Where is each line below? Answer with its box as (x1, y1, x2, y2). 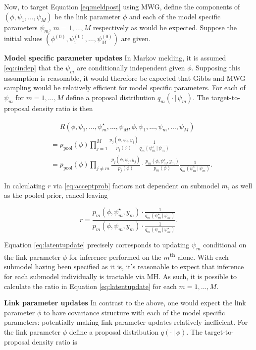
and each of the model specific (129, 11, 221, 21)
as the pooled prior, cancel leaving (4, 190, 108, 200)
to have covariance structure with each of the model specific (43, 307, 225, 317)
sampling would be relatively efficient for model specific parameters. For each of (4, 82, 246, 93)
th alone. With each (169, 250, 229, 262)
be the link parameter (54, 11, 121, 21)
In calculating (4, 180, 46, 190)
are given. (121, 33, 151, 44)
